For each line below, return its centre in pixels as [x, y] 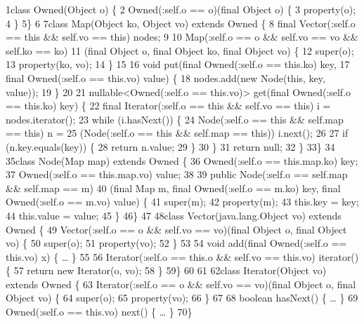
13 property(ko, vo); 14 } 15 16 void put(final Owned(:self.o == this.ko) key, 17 [178, 64]
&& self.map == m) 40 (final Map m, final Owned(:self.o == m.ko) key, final [173, 188]
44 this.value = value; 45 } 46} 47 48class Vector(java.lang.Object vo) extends [174, 215]
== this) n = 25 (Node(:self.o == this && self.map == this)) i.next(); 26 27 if [177, 133]
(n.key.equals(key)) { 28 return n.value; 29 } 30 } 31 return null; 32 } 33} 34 [170, 146]
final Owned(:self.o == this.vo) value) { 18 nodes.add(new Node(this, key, [165, 77]
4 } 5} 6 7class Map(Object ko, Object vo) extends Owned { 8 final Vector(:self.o [181, 23]
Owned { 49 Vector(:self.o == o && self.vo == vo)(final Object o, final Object [176, 229]
